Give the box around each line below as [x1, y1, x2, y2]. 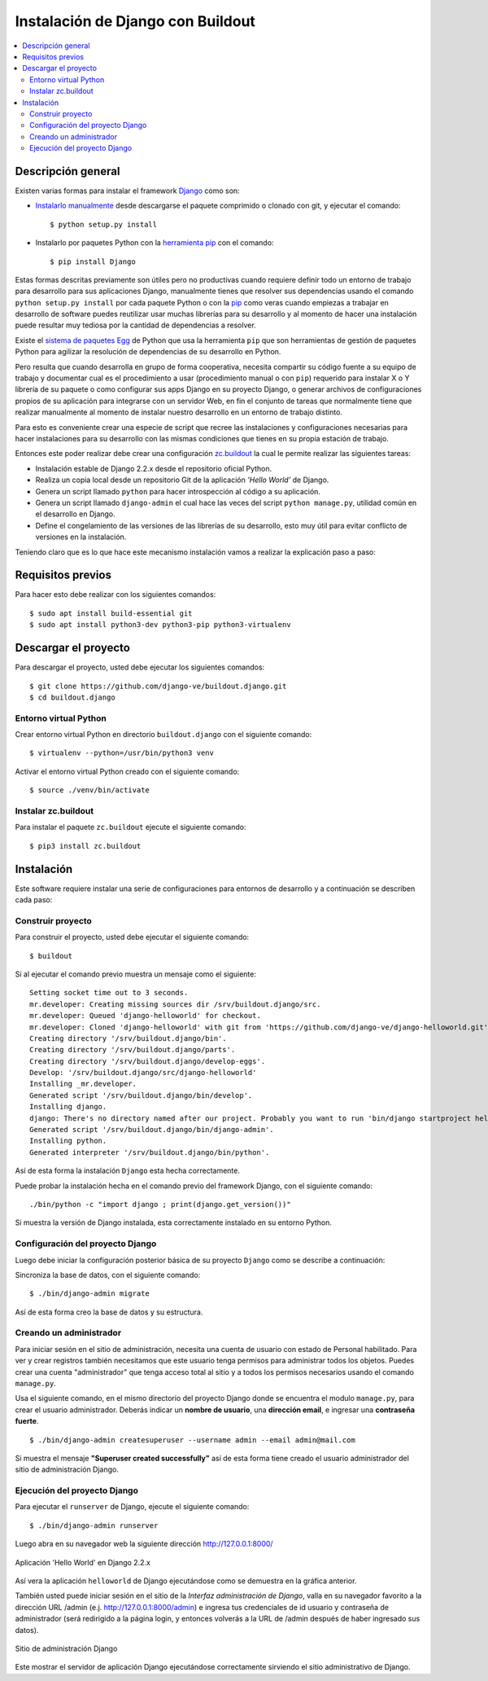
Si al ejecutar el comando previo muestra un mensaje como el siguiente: [15, 969, 256, 979]
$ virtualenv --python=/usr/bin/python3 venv [29, 748, 215, 757]
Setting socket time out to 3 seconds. [29, 988, 189, 998]
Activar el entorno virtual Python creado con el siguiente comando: [15, 766, 240, 776]
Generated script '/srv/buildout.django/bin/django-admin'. [29, 1125, 274, 1135]
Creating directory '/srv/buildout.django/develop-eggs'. [29, 1056, 266, 1066]
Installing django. [29, 1102, 107, 1112]
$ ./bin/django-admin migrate [29, 1289, 150, 1298]
